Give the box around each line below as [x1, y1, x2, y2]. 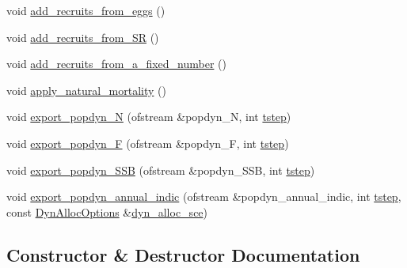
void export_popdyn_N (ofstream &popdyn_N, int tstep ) [6, 108, 291, 125]
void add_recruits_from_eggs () [6, 2, 165, 18]
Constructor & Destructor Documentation [6, 242, 360, 266]
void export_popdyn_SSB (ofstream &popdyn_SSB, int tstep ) [6, 161, 315, 178]
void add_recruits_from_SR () [6, 28, 159, 45]
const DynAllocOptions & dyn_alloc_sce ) [6, 203, 208, 220]
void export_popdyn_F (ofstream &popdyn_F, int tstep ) [6, 134, 289, 151]
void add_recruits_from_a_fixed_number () [6, 55, 226, 72]
